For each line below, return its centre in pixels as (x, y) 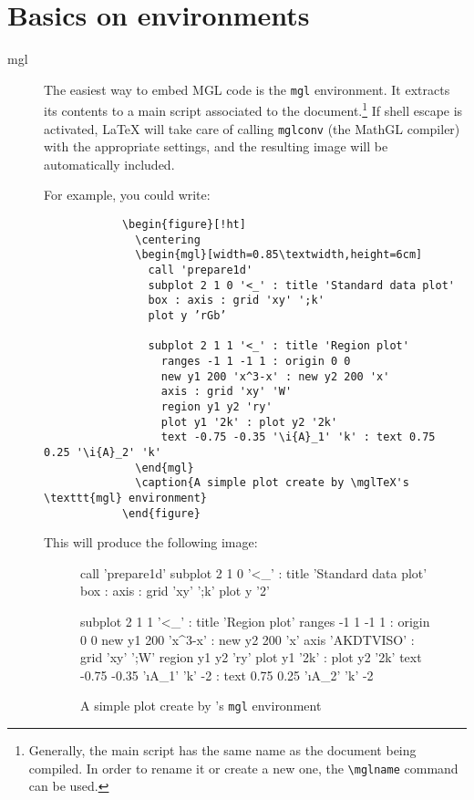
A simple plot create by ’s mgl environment (201, 706)
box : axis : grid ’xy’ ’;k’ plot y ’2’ (175, 591)
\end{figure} (161, 513)
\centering (168, 239)
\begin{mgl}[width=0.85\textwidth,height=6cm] (279, 255)
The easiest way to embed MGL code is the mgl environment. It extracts (247, 89)
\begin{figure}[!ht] (184, 225)
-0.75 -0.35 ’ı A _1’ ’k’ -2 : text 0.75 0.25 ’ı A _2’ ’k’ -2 (227, 675)
